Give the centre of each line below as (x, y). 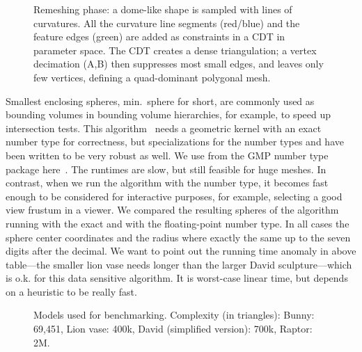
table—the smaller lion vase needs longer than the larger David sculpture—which (179, 264)
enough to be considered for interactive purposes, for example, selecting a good (174, 196)
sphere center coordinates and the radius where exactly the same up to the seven (178, 237)
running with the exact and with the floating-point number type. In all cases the (178, 223)
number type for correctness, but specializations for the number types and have (175, 142)
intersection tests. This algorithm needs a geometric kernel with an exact (164, 128)
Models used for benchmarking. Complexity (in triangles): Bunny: (174, 315)
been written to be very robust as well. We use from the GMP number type (167, 155)
